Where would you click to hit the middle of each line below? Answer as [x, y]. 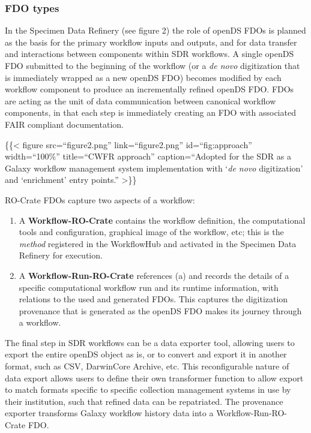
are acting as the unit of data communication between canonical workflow [140, 100]
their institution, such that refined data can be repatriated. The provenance [144, 401]
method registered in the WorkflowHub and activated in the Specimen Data [158, 243]
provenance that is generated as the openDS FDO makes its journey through [160, 310]
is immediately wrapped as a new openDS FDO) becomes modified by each [143, 77]
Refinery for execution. [61, 255]
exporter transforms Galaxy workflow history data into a [109, 413]
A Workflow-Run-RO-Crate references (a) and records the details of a [154, 275]
